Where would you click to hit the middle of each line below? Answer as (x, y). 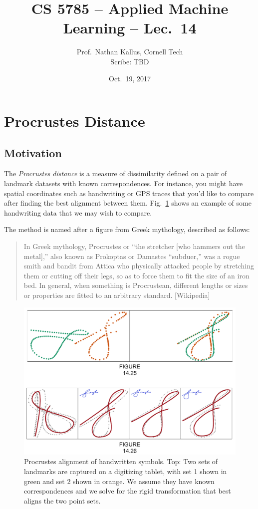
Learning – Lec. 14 (130, 28)
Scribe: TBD (130, 61)
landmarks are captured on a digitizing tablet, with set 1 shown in (126, 471)
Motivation (33, 152)
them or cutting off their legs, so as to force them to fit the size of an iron (136, 275)
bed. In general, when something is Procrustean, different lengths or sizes (136, 285)
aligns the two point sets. (62, 500)
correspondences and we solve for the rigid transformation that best (128, 491)
